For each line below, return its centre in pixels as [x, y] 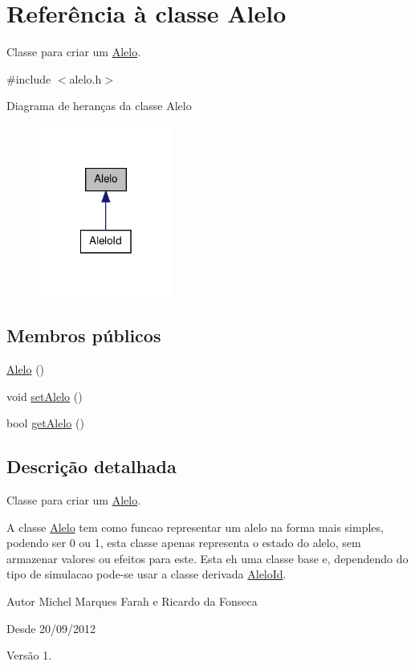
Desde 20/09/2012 [51, 628]
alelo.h [85, 78]
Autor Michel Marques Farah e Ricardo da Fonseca [132, 601]
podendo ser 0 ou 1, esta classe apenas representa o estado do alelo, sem [184, 543]
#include [29, 78]
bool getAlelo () [45, 423]
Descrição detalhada [92, 466]
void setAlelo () [45, 396]
